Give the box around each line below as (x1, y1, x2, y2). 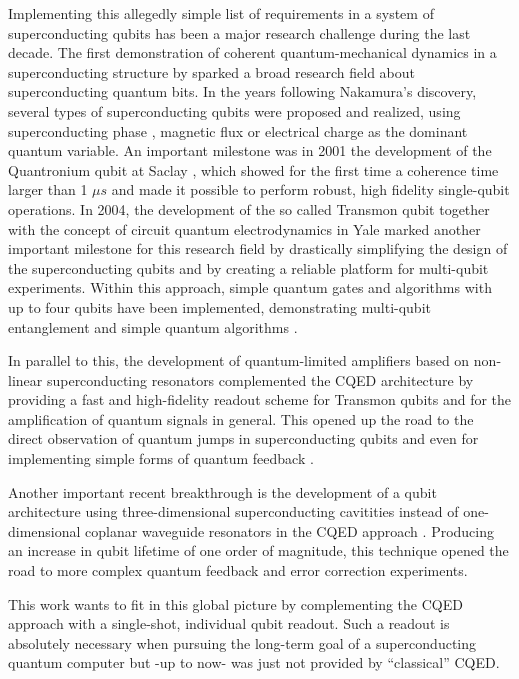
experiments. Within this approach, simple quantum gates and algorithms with (8, 277, 492, 298)
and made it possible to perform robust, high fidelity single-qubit (111, 179, 510, 200)
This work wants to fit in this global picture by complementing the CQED (8, 593, 463, 614)
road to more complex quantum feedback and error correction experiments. (8, 560, 468, 581)
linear (8, 369, 43, 390)
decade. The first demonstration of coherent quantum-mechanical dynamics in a (8, 42, 497, 63)
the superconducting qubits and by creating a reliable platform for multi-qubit (8, 257, 489, 278)
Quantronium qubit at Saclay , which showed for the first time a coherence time (8, 159, 499, 180)
